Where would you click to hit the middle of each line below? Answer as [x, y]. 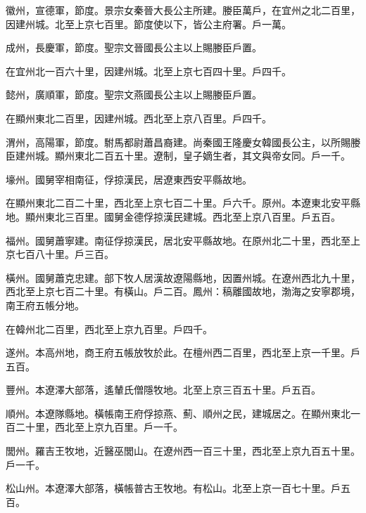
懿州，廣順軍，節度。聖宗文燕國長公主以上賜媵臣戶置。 [134, 95]
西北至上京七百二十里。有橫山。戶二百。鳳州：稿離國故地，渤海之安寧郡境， [183, 291]
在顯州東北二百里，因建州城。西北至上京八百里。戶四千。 [139, 118]
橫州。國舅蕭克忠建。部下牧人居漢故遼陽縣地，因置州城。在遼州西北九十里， [183, 277]
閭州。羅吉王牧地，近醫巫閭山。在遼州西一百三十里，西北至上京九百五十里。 [183, 451]
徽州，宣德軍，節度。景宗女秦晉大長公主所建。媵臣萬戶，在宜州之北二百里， [183, 10]
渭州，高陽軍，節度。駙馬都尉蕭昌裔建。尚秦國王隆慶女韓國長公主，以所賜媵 [183, 142]
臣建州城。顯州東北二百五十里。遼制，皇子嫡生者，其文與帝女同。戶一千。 [178, 156]
